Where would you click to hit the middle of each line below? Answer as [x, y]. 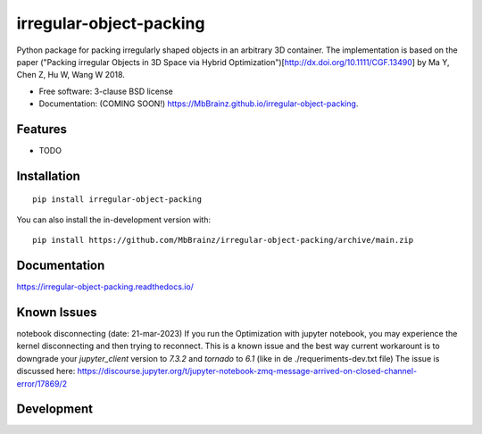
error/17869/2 [42, 383]
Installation [48, 175]
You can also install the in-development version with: [114, 220]
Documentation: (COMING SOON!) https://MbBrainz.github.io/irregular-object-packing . [199, 104]
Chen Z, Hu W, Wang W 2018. [71, 75]
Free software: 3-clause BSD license [106, 91]
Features [42, 129]
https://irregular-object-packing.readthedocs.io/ [105, 287]
